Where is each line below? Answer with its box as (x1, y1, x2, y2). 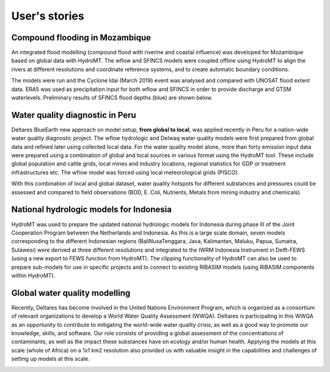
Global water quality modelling (11, 288, 131, 298)
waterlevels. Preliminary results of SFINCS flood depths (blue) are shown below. (11, 94, 213, 101)
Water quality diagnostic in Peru (11, 110, 137, 120)
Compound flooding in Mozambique (11, 32, 151, 43)
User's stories (11, 9, 85, 23)
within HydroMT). (11, 272, 56, 279)
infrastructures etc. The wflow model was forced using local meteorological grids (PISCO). (11, 169, 240, 176)
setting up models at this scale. (11, 355, 90, 363)
